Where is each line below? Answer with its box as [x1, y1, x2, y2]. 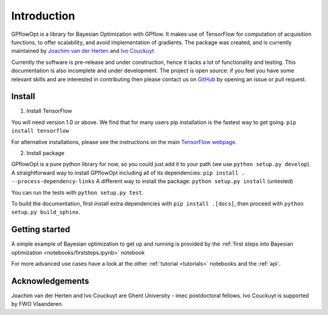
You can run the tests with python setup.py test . [11, 189, 144, 196]
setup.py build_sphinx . [11, 209, 81, 216]
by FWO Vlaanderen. [11, 300, 64, 308]
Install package [26, 149, 65, 156]
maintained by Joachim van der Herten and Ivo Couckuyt [11, 47, 154, 55]
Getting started [11, 224, 70, 235]
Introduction [11, 9, 75, 22]
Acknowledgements [11, 275, 89, 286]
